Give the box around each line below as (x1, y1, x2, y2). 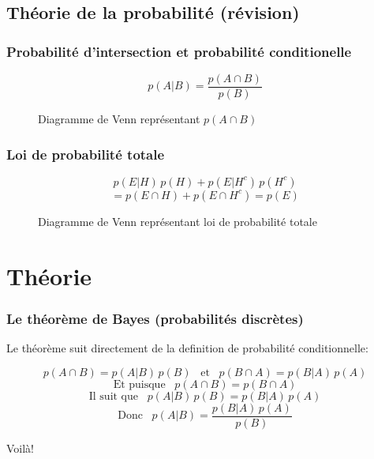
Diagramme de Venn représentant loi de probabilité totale (38, 213, 317, 229)
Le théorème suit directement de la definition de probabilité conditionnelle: (6, 340, 368, 356)
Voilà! (6, 439, 35, 456)
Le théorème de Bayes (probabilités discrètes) (6, 308, 304, 328)
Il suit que (88, 390, 139, 402)
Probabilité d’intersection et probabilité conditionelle (6, 41, 352, 61)
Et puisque (113, 378, 166, 390)
